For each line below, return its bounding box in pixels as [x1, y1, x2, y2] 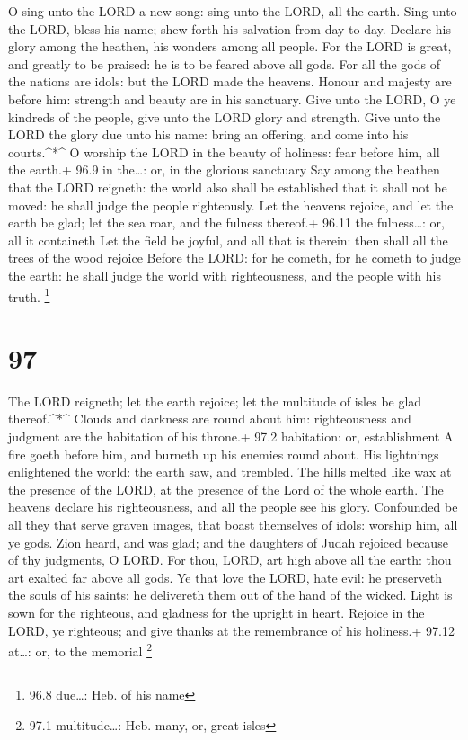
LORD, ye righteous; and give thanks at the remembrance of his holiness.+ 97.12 [8, 620, 455, 639]
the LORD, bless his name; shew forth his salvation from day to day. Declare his [8, 19, 451, 38]
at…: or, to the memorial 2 [8, 639, 152, 660]
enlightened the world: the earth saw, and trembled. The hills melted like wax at [8, 462, 452, 481]
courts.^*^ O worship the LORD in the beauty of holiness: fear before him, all [8, 142, 440, 161]
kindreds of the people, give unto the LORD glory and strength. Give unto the [8, 107, 441, 126]
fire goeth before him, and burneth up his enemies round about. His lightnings [8, 444, 439, 463]
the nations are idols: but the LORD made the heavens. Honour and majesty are [8, 72, 452, 91]
